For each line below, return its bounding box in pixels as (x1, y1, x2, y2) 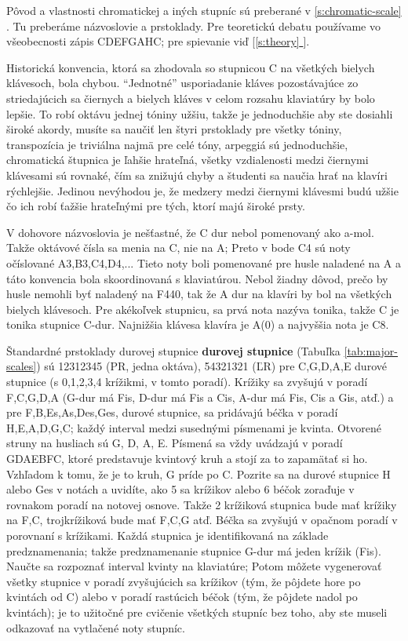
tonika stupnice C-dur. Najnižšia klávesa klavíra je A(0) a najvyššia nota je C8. (6, 316, 389, 333)
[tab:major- (344, 342, 398, 359)
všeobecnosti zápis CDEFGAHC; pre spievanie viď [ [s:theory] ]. (6, 33, 310, 49)
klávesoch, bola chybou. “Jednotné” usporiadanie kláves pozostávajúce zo (6, 75, 359, 91)
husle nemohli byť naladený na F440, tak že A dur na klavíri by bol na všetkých (6, 286, 392, 302)
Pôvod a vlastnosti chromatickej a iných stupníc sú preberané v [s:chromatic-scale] (6, 2, 402, 18)
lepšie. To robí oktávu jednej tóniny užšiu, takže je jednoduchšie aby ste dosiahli (6, 105, 393, 122)
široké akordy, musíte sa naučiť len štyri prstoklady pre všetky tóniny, (6, 121, 342, 137)
